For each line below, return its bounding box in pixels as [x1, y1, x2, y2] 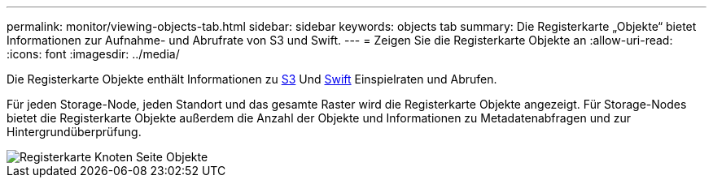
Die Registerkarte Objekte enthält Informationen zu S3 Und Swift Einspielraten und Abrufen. [7, 72, 497, 86]
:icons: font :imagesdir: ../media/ [7, 47, 180, 61]
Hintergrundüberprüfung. [7, 125, 142, 139]
